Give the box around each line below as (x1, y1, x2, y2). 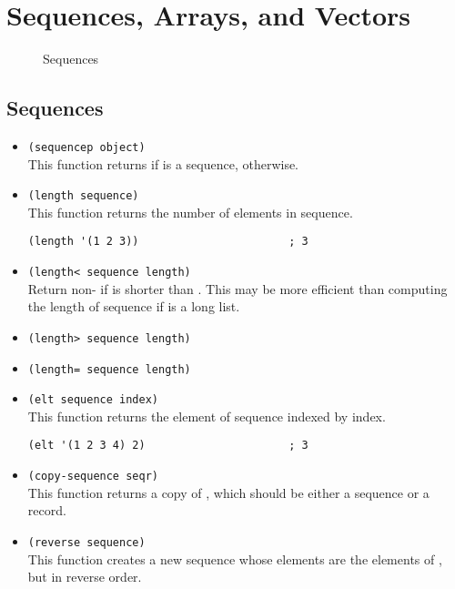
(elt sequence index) (27, 393, 158, 407)
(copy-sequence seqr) (27, 470, 158, 483)
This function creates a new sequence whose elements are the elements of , (27, 549, 442, 568)
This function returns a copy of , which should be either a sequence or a (27, 482, 430, 502)
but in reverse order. (27, 567, 142, 586)
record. (27, 501, 66, 520)
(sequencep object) (27, 140, 146, 154)
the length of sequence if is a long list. (27, 297, 240, 316)
